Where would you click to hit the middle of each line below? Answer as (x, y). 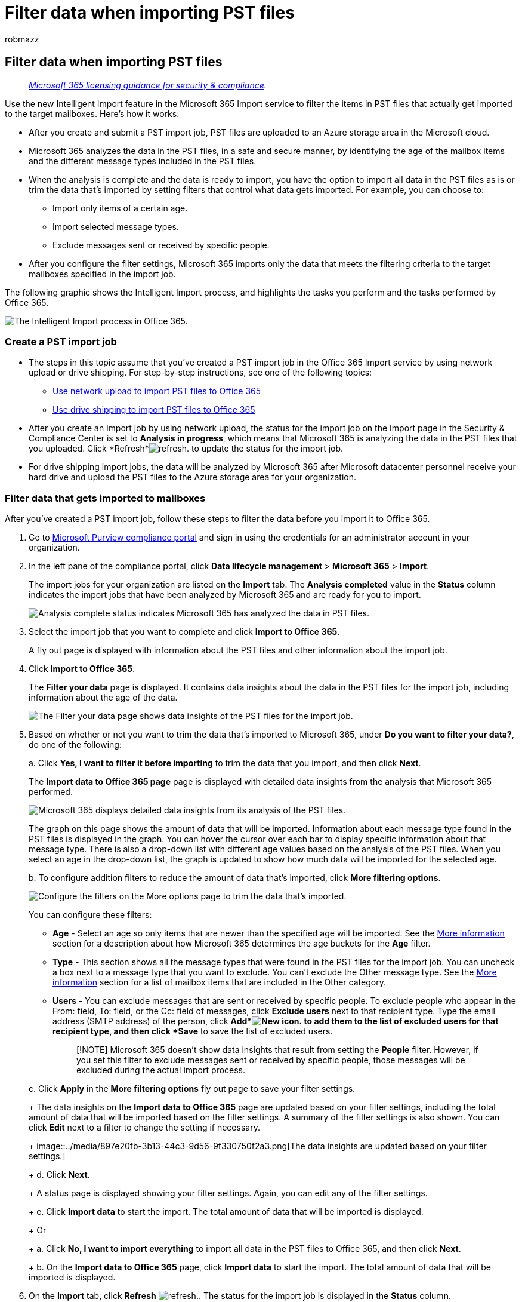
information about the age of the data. (103, 698)
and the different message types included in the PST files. (143, 161)
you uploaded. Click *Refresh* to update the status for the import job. (186, 449)
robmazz (22, 39)
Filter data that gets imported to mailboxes (105, 498)
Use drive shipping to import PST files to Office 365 (154, 410)
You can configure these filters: (90, 915)
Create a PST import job (61, 341)
